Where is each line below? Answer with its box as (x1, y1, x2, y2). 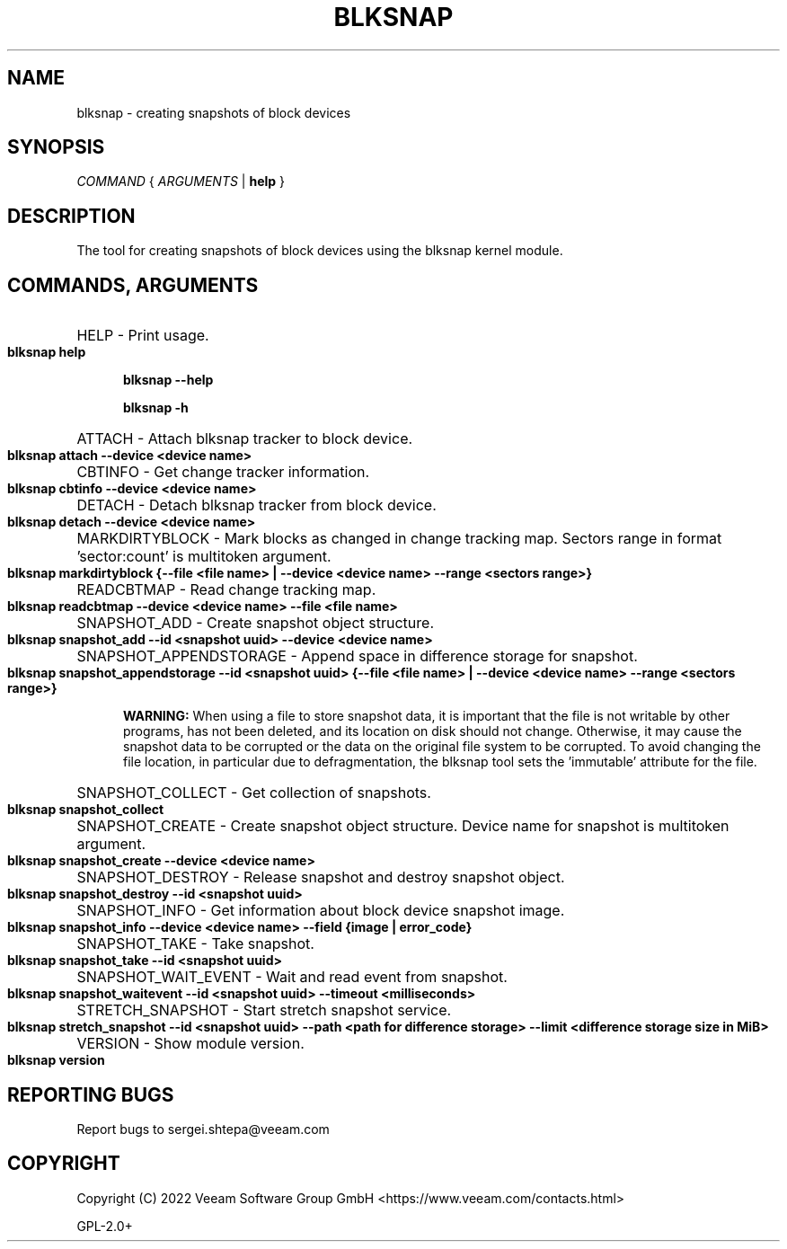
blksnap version (7, 1052, 105, 1068)
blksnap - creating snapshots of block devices (76, 104, 351, 120)
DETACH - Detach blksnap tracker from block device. (76, 496, 437, 515)
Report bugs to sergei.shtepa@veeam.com (76, 1121, 330, 1137)
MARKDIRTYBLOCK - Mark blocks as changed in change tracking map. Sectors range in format (76, 529, 722, 548)
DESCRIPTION (7, 204, 136, 227)
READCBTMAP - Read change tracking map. (76, 580, 376, 599)
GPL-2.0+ (76, 1218, 133, 1234)
